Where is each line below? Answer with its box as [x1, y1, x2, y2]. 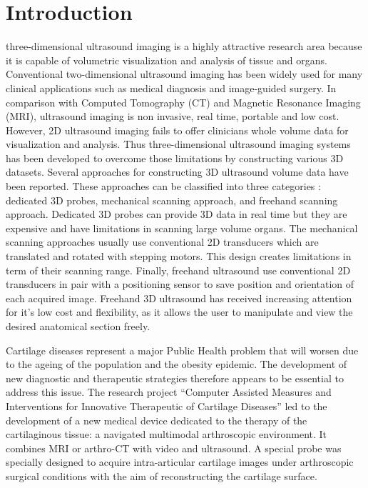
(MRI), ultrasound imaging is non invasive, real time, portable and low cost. [6, 109, 339, 124]
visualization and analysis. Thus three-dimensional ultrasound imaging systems [6, 136, 351, 151]
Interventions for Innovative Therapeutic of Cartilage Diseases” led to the [6, 398, 327, 413]
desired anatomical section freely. [6, 319, 150, 333]
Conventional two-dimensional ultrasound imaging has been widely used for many [6, 66, 363, 81]
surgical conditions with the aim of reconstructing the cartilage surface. [6, 468, 317, 483]
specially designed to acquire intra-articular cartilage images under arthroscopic [6, 454, 354, 469]
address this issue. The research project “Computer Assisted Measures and [6, 384, 332, 399]
